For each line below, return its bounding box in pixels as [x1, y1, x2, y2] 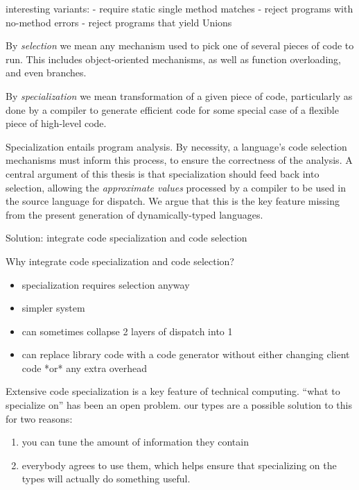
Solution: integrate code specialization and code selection [6, 230, 247, 245]
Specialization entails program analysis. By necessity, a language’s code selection [6, 139, 347, 153]
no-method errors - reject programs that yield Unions [6, 15, 232, 29]
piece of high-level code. [6, 116, 107, 130]
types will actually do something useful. [21, 471, 191, 486]
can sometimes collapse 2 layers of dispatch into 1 [21, 323, 233, 338]
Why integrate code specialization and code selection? [6, 253, 234, 268]
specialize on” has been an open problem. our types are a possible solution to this [6, 398, 352, 412]
